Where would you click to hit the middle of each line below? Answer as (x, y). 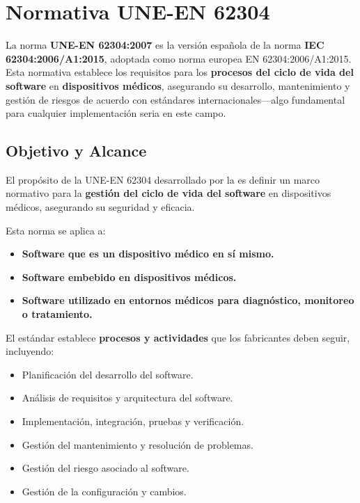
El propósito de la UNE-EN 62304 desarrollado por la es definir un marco (163, 179)
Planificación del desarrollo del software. (108, 374)
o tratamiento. (57, 314)
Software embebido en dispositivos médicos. (129, 277)
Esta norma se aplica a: (56, 230)
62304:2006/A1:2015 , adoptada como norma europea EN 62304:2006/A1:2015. (179, 58)
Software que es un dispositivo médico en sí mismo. (148, 254)
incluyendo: (30, 351)
